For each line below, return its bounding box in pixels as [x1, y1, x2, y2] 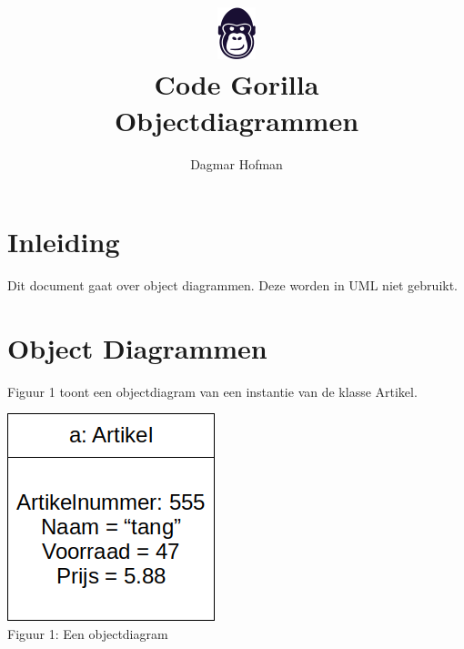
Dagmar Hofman [190, 154, 283, 173]
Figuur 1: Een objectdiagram [7, 624, 168, 643]
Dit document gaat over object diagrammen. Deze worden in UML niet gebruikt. [7, 276, 459, 295]
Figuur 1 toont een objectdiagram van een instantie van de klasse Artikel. [7, 381, 418, 401]
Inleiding [7, 223, 120, 260]
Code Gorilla [154, 66, 319, 103]
